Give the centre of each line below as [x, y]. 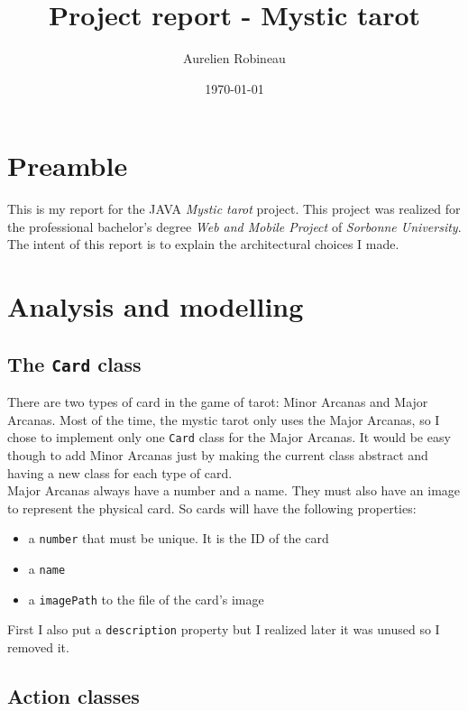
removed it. [38, 647]
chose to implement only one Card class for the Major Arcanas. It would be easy [229, 437]
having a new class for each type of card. [120, 472]
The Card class [74, 363]
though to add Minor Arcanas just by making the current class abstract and [218, 455]
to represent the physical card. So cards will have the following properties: [212, 508]
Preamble [68, 166]
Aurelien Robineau [234, 58]
